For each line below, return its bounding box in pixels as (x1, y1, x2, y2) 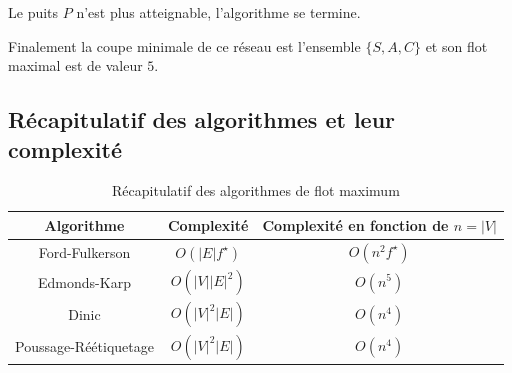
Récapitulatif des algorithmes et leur (8, 104, 396, 135)
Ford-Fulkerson (38, 242, 131, 263)
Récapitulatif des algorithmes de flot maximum (112, 180, 400, 201)
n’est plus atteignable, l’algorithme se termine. (76, 2, 361, 22)
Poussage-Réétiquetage (15, 336, 154, 357)
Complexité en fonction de (262, 214, 449, 235)
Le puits (8, 2, 59, 22)
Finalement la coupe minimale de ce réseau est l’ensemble (8, 35, 361, 56)
